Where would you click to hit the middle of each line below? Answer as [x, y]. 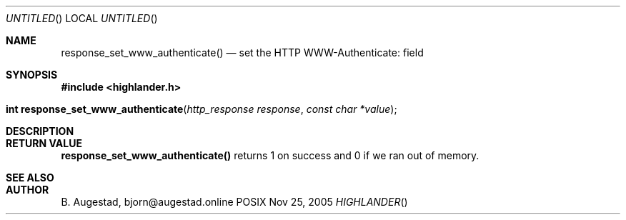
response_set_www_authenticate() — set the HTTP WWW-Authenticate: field [242, 52]
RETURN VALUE [44, 143]
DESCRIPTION [40, 131]
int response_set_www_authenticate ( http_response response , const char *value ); [202, 109]
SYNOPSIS [32, 75]
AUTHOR [28, 190]
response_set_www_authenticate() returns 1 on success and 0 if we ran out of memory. [270, 155]
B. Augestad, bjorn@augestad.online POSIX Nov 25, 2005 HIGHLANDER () [234, 202]
